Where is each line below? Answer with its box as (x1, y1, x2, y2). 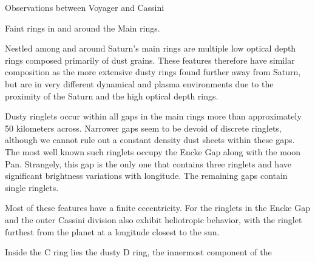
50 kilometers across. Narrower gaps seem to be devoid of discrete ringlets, (5, 121, 282, 134)
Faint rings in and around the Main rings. (5, 21, 160, 34)
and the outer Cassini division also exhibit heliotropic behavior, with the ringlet (5, 213, 302, 226)
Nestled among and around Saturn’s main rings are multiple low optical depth (5, 42, 296, 55)
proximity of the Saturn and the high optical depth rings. (5, 89, 218, 102)
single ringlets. (5, 181, 59, 193)
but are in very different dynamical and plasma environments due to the (5, 77, 274, 90)
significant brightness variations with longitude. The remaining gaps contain (5, 169, 288, 182)
